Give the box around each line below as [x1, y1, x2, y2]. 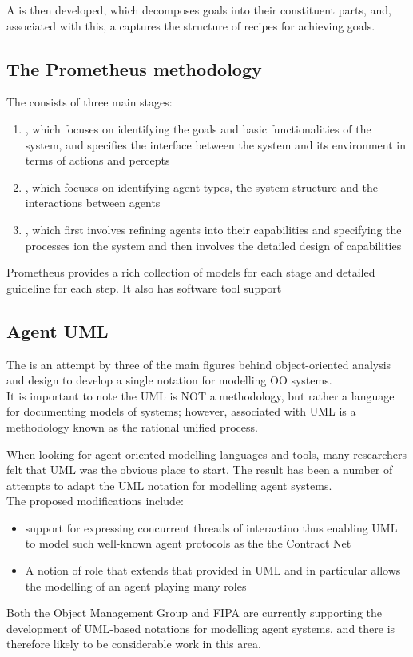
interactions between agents [25, 194, 161, 211]
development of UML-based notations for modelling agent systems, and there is [6, 619, 395, 636]
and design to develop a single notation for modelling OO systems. [6, 372, 332, 388]
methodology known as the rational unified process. [6, 418, 258, 435]
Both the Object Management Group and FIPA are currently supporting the [6, 604, 383, 621]
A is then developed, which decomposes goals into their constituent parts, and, [6, 2, 391, 18]
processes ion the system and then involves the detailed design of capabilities [25, 237, 402, 253]
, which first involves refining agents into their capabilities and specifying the [25, 221, 402, 237]
